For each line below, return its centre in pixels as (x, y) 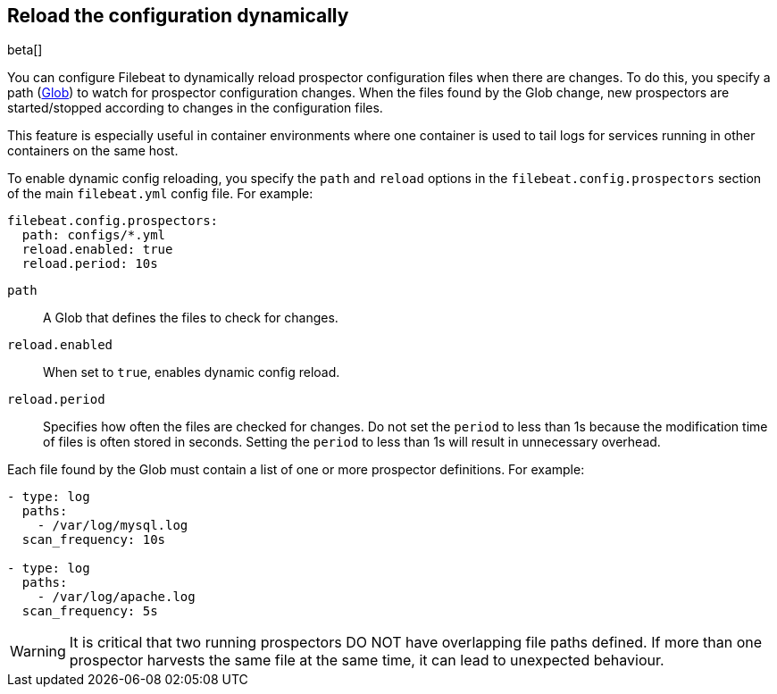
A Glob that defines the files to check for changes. (191, 318)
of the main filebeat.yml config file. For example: (160, 194)
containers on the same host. (93, 151)
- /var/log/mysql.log (113, 526)
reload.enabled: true (97, 250)
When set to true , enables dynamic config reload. (192, 372)
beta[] (25, 50)
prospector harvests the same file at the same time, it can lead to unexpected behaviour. (367, 661)
